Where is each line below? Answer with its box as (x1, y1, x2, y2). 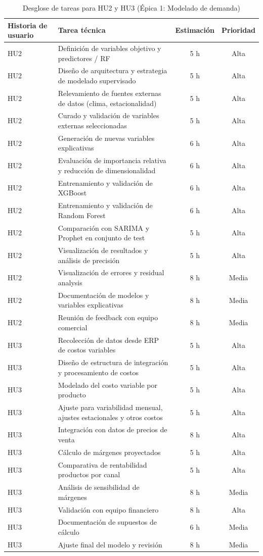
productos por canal (58, 469, 120, 480)
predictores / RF (58, 53, 110, 63)
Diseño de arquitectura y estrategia (58, 65, 167, 76)
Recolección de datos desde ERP (58, 334, 159, 345)
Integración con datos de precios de (58, 424, 167, 435)
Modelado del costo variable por (58, 379, 157, 390)
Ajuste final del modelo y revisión (58, 539, 162, 549)
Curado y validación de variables (58, 110, 159, 121)
